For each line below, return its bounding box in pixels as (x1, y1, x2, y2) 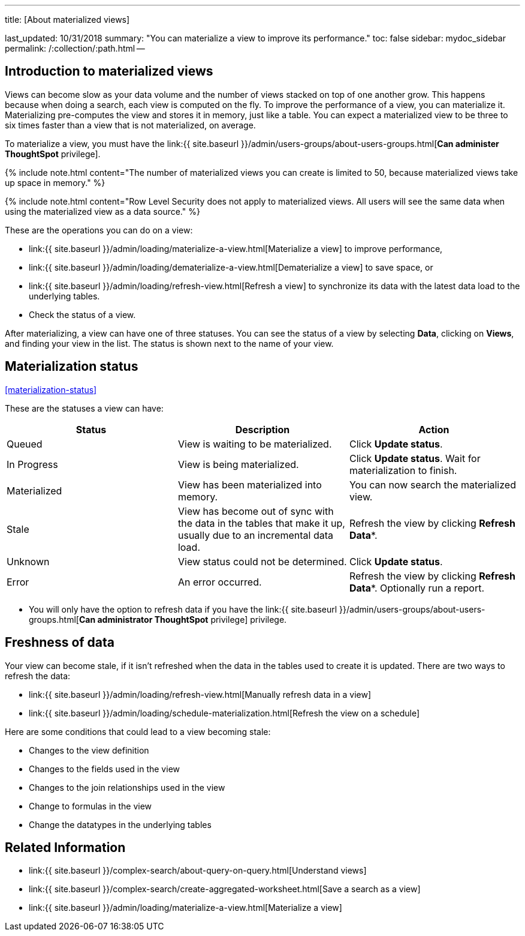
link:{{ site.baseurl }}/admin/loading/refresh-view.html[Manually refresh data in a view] (29, 689, 372, 700)
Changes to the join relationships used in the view (29, 782, 225, 793)
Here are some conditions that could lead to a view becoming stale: (5, 726, 271, 737)
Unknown (7, 555, 50, 568)
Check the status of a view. (29, 309, 136, 320)
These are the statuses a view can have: (5, 403, 164, 413)
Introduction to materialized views (5, 64, 213, 79)
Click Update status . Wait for (349, 452, 481, 464)
